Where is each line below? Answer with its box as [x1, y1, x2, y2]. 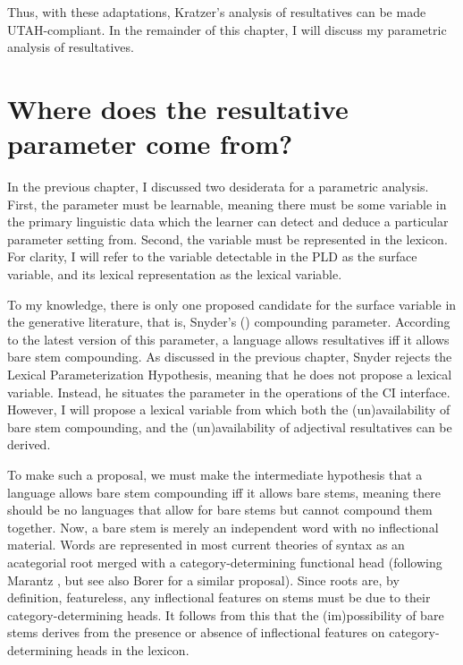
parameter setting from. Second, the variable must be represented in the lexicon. [7, 229, 448, 248]
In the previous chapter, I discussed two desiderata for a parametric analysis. [7, 177, 429, 196]
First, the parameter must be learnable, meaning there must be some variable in [7, 194, 447, 213]
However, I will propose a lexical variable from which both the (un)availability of [7, 400, 450, 419]
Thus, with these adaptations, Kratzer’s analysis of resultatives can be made [7, 3, 426, 21]
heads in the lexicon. [76, 640, 189, 659]
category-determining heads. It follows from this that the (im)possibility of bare [7, 605, 444, 624]
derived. [7, 435, 51, 454]
